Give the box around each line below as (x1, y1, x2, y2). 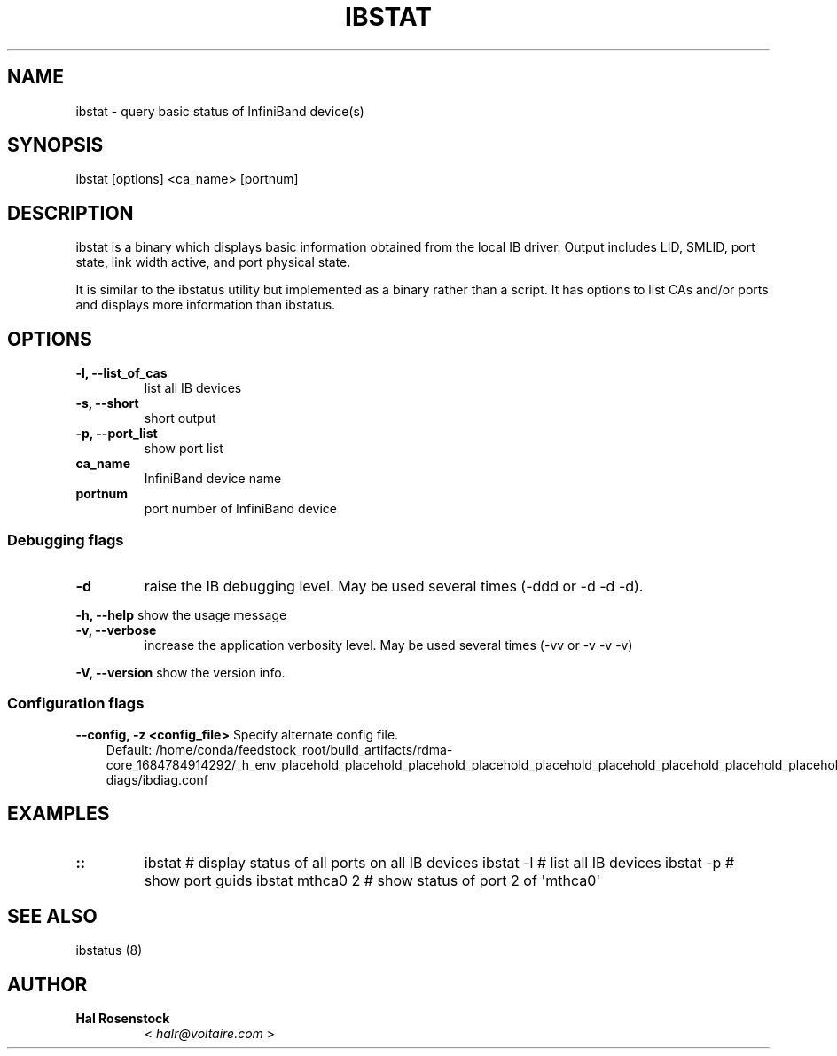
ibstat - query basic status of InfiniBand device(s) (75, 103, 364, 119)
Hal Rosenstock (75, 1011, 170, 1027)
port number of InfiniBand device (144, 501, 337, 517)
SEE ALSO (7, 904, 98, 927)
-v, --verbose (75, 622, 157, 638)
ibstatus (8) (75, 943, 143, 958)
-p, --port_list (75, 426, 158, 442)
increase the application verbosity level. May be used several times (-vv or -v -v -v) (144, 637, 633, 653)
